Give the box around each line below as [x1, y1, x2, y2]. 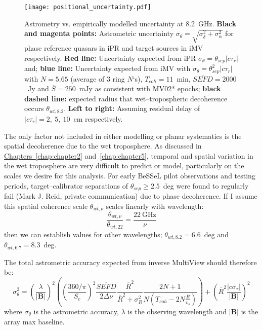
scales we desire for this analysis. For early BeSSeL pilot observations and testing [4, 170, 255, 180]
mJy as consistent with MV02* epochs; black [79, 83, 221, 94]
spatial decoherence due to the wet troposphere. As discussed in [4, 140, 202, 151]
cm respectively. [73, 113, 123, 124]
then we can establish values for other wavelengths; [4, 229, 162, 239]
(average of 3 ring [70, 73, 125, 84]
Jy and [27, 83, 49, 94]
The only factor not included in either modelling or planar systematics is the [4, 130, 242, 141]
